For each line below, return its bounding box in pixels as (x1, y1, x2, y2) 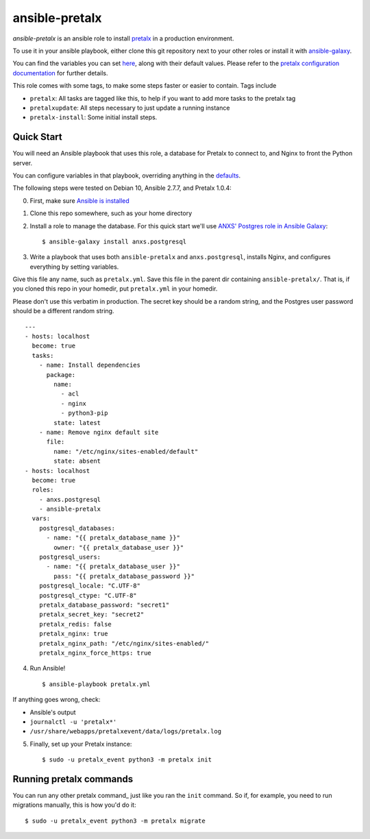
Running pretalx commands (12, 773, 134, 785)
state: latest (53, 419, 101, 426)
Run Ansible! (29, 664, 66, 672)
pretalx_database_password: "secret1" (38, 600, 170, 609)
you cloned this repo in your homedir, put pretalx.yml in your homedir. (12, 284, 218, 293)
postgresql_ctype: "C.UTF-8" (38, 592, 137, 599)
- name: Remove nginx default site (38, 428, 159, 436)
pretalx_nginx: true (38, 630, 108, 637)
